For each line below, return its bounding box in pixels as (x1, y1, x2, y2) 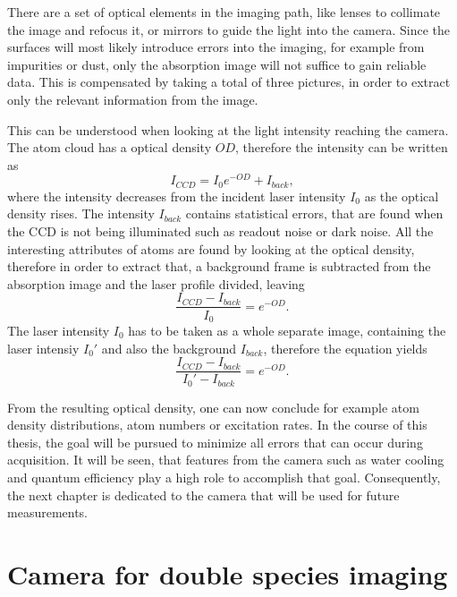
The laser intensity (7, 320, 110, 339)
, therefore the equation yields (263, 338, 427, 357)
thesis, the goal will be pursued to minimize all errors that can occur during (7, 432, 423, 451)
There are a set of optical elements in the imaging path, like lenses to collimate (7, 3, 441, 21)
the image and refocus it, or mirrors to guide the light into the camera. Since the (7, 20, 451, 38)
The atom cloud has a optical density (7, 138, 212, 157)
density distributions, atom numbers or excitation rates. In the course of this (7, 415, 427, 434)
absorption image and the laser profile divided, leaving (7, 274, 305, 293)
